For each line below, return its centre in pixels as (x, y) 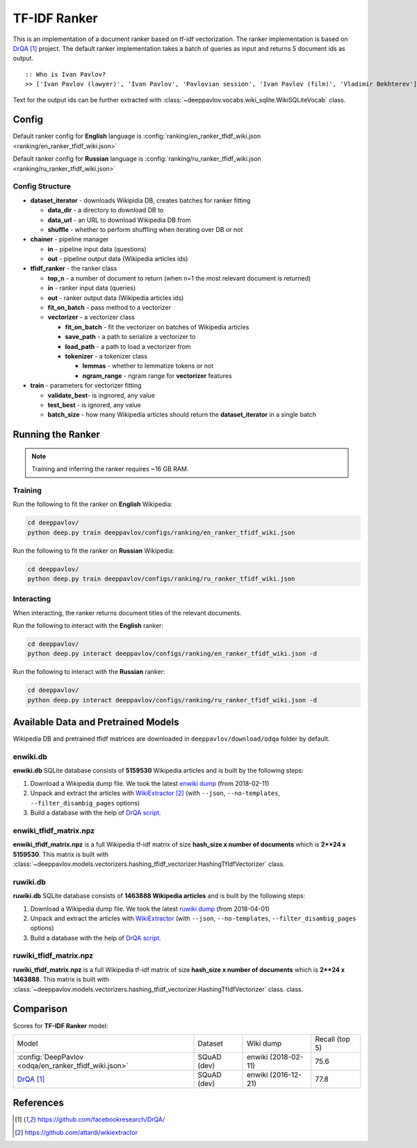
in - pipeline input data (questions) (97, 249)
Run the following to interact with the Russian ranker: (89, 672)
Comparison (40, 1009)
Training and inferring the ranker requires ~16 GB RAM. (110, 469)
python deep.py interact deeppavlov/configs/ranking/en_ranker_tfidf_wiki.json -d (172, 654)
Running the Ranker (57, 435)
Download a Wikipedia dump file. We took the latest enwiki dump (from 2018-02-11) (150, 783)
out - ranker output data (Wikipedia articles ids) (116, 298)
